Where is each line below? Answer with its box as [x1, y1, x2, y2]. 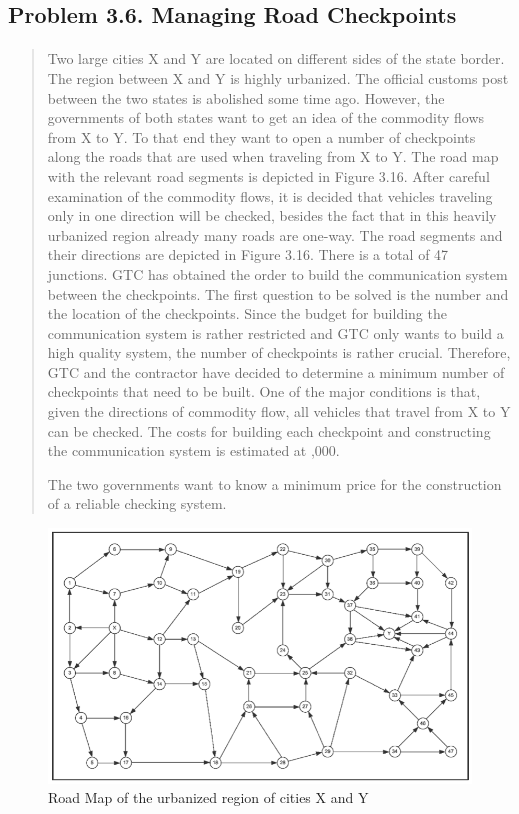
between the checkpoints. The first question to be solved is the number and [47, 283, 509, 304]
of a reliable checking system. [47, 493, 227, 514]
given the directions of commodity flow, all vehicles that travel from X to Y [47, 401, 511, 422]
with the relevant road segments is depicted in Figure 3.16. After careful [47, 165, 490, 186]
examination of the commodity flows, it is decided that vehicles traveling [47, 185, 493, 206]
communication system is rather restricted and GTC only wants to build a [47, 322, 504, 343]
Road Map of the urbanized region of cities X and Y [48, 787, 369, 808]
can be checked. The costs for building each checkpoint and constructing [47, 420, 491, 441]
